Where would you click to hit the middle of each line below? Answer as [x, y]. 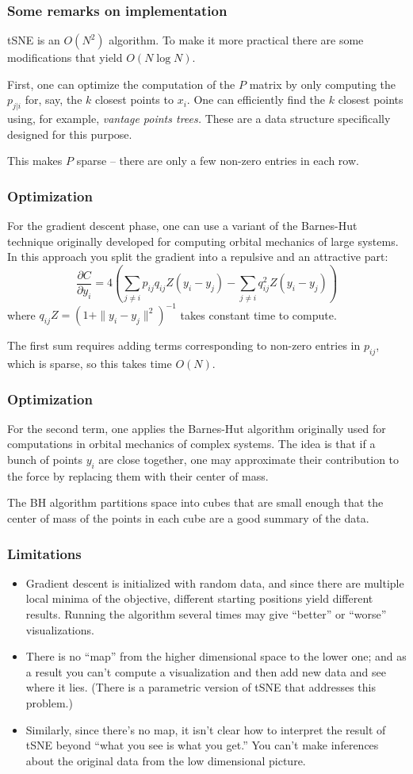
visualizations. [60, 629]
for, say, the [54, 100]
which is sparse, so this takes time [90, 363]
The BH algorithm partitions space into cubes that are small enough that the [195, 502]
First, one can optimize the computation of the [121, 84]
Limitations [44, 553]
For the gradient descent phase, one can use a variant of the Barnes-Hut [182, 226]
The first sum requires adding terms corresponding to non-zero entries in [184, 345]
